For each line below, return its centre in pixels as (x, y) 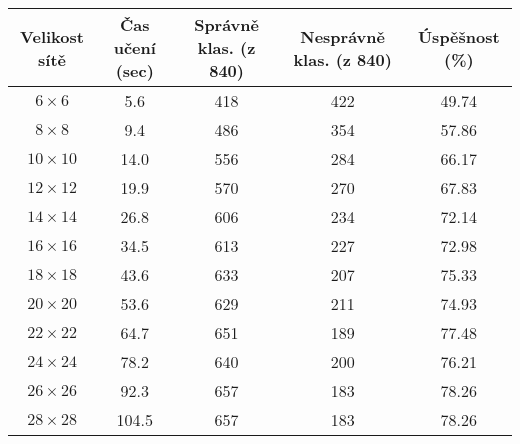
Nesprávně (342, 36)
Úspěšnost (458, 36)
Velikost (52, 36)
